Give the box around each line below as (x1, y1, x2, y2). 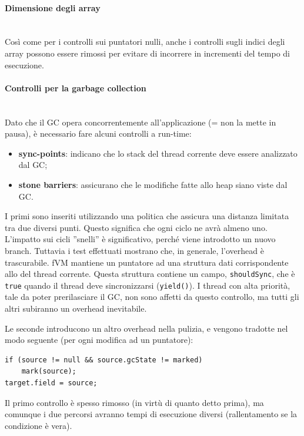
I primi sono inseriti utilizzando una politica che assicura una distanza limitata (5, 210, 289, 222)
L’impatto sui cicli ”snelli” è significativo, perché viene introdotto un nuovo (5, 233, 276, 245)
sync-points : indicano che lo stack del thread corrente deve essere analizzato (18, 147, 298, 159)
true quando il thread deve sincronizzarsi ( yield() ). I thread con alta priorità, (5, 279, 290, 291)
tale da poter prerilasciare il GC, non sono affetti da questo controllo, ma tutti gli (5, 290, 299, 303)
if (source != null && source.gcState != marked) (5, 355, 203, 364)
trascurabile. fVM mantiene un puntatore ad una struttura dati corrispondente (5, 256, 289, 268)
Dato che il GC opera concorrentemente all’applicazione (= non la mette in (5, 115, 276, 128)
